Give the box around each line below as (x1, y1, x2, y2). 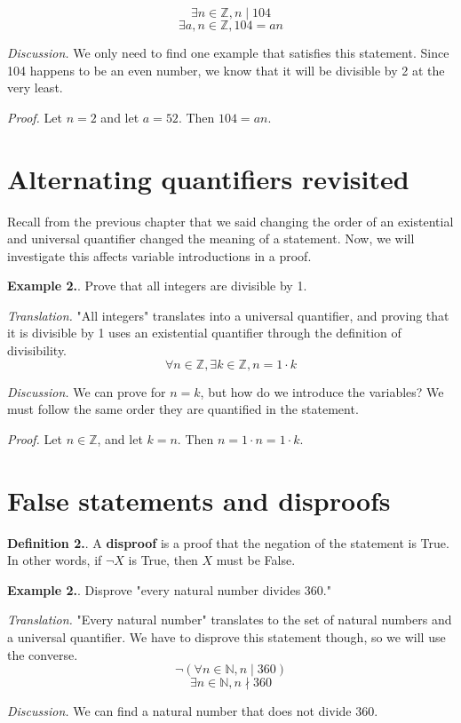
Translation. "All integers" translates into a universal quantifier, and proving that (7, 306, 449, 324)
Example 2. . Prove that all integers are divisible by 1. (7, 276, 307, 295)
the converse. (7, 645, 78, 663)
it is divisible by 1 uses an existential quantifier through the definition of (7, 323, 401, 342)
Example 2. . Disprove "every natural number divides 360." (7, 580, 331, 599)
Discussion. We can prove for (7, 382, 166, 401)
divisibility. (7, 341, 68, 360)
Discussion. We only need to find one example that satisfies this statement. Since (7, 44, 449, 61)
